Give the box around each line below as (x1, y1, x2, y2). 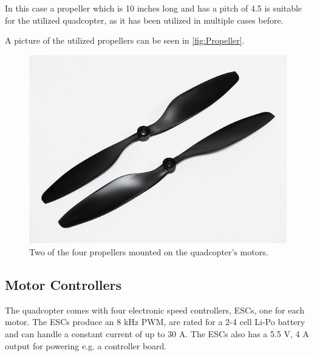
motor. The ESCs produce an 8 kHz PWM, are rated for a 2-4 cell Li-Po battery (5, 315, 305, 328)
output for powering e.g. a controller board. (5, 339, 167, 352)
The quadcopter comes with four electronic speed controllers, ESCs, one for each (5, 303, 305, 316)
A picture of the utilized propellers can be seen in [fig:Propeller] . (5, 34, 245, 47)
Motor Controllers (5, 275, 122, 294)
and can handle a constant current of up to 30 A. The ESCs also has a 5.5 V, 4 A (5, 327, 309, 340)
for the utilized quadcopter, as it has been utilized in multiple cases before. (5, 13, 284, 26)
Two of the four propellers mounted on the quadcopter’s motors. (29, 246, 268, 258)
